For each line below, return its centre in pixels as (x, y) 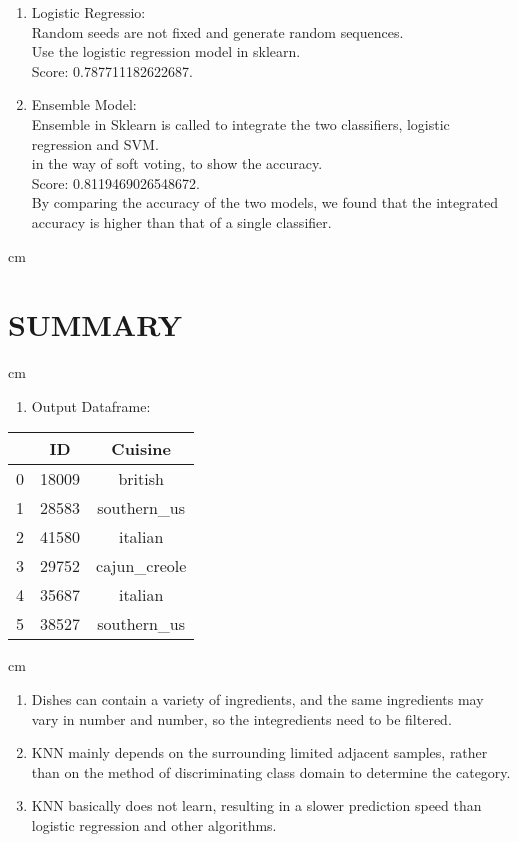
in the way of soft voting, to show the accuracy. (177, 163)
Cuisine (141, 449)
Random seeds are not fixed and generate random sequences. (217, 31)
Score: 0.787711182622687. (112, 70)
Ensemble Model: (84, 104)
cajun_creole (141, 566)
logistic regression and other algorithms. (154, 825)
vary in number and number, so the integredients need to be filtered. (241, 718)
